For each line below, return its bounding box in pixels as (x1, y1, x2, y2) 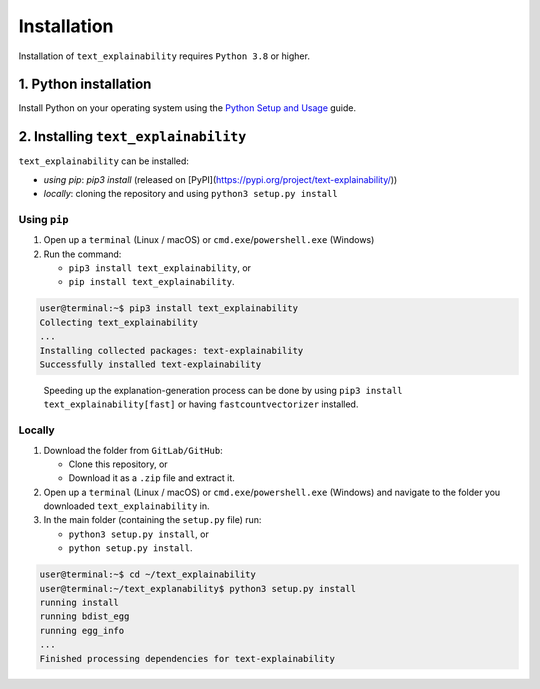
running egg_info (39, 625, 125, 636)
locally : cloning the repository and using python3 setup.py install (43, 188, 339, 200)
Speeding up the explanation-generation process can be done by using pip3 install (43, 384, 404, 396)
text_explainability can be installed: (18, 155, 190, 167)
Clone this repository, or (68, 458, 169, 470)
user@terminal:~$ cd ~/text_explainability (39, 569, 257, 580)
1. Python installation (18, 76, 152, 93)
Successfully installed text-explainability (39, 359, 262, 370)
